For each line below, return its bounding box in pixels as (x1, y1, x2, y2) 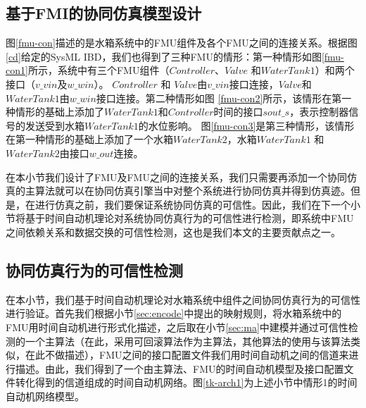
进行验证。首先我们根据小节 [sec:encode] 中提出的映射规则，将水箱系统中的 (6, 306, 342, 321)
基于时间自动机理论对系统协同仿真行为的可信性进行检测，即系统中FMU (25, 211, 354, 225)
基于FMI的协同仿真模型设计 (6, 2, 202, 24)
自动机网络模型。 (6, 388, 84, 403)
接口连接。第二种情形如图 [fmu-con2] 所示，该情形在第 (96, 90, 342, 105)
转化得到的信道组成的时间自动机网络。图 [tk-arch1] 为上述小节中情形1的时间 (15, 375, 358, 390)
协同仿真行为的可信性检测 (6, 259, 183, 280)
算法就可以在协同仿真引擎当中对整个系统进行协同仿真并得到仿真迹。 (34, 183, 351, 198)
